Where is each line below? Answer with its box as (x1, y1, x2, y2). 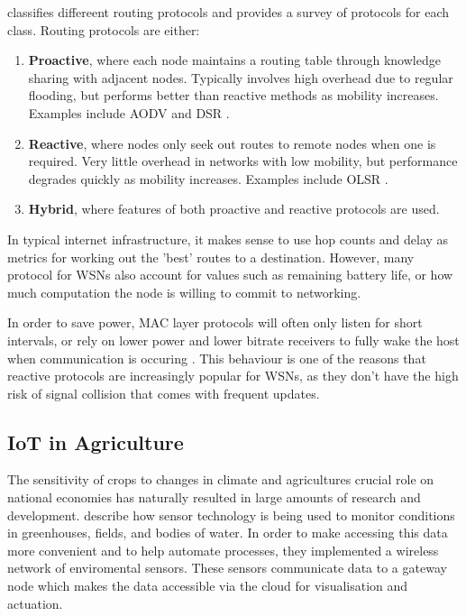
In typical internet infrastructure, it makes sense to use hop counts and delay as (7, 229, 449, 248)
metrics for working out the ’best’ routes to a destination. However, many (7, 247, 415, 266)
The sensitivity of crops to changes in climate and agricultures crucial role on (7, 470, 434, 489)
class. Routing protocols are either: (7, 20, 200, 39)
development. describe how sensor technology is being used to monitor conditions (7, 505, 455, 524)
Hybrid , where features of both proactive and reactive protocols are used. (28, 199, 440, 218)
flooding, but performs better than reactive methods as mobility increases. (28, 86, 439, 105)
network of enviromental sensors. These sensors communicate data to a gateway (7, 558, 447, 577)
